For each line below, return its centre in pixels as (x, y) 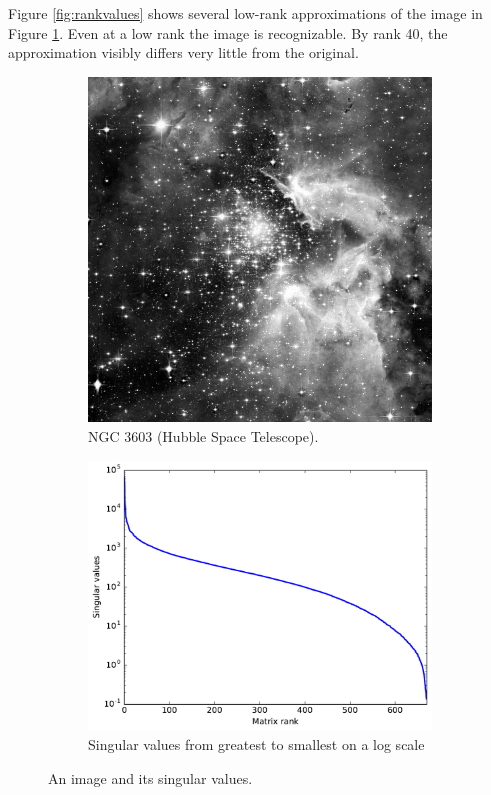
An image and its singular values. (150, 777)
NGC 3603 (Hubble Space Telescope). (203, 435)
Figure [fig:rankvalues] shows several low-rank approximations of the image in (245, 13)
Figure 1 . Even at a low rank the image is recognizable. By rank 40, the (228, 32)
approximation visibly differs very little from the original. (183, 52)
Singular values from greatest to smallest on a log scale (256, 744)
